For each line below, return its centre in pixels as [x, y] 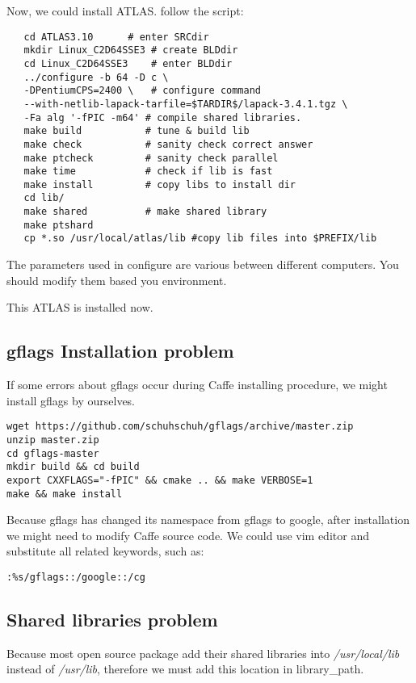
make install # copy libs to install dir [160, 184]
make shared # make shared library [145, 212]
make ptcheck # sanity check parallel [151, 158]
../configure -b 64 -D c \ [96, 77]
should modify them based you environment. [117, 280]
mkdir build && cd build [73, 467]
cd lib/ [44, 198]
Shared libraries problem [112, 620]
